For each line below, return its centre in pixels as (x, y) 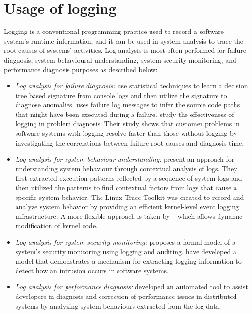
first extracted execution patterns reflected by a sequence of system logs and (129, 178)
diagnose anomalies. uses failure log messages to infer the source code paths (128, 105)
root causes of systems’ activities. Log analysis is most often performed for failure (125, 50)
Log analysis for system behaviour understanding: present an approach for (125, 159)
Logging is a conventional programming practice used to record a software (114, 31)
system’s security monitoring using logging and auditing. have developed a (126, 251)
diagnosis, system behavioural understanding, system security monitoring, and (120, 59)
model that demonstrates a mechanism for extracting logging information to (128, 261)
